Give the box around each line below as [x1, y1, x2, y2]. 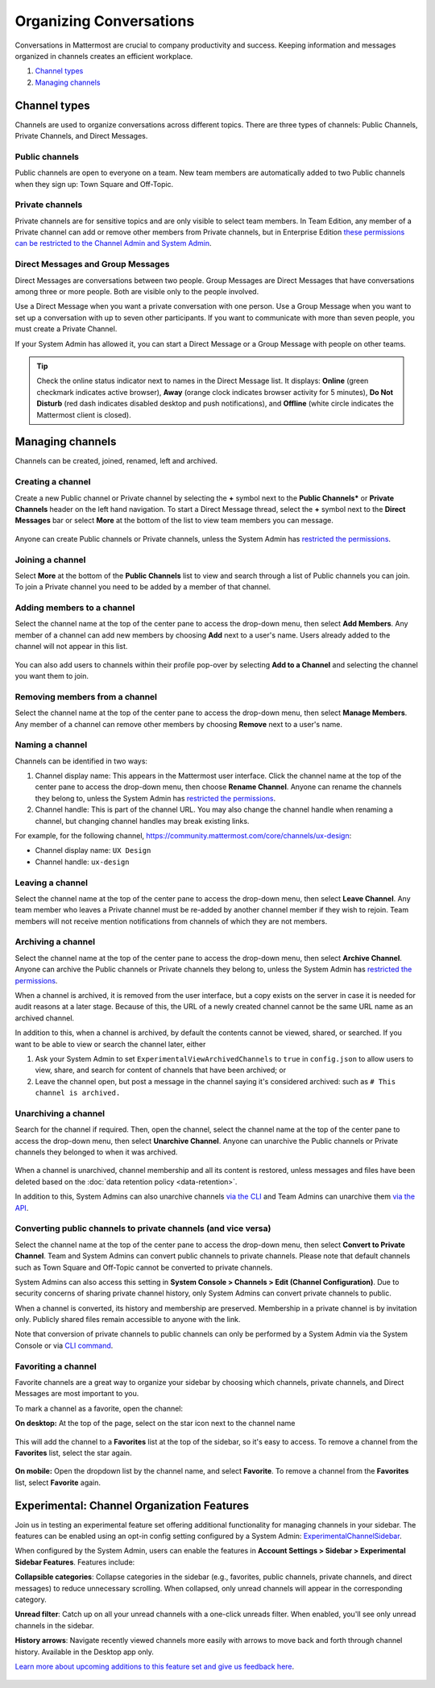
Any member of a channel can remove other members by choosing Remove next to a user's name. [14, 719, 342, 729]
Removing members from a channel [14, 691, 157, 702]
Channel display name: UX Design [35, 846, 151, 855]
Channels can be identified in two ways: [14, 756, 148, 766]
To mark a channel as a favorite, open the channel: [14, 1403, 184, 1413]
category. [14, 1594, 48, 1604]
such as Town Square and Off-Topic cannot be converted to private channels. [14, 1262, 273, 1272]
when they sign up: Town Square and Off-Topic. [14, 179, 174, 189]
